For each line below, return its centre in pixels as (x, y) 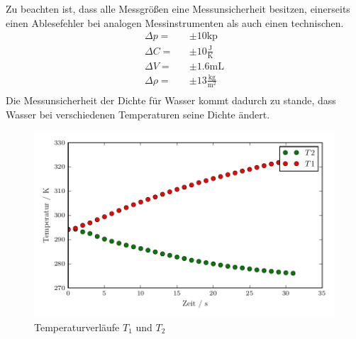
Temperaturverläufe (77, 327)
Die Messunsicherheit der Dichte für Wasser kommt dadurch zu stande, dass (171, 100)
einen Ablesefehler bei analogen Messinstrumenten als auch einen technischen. (175, 22)
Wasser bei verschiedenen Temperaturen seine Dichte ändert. (138, 114)
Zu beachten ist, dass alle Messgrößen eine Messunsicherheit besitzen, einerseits (178, 9)
